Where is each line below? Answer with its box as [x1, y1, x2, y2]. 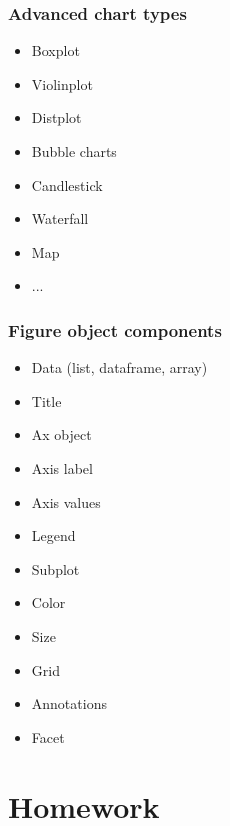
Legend [31, 525, 76, 546]
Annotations [31, 693, 107, 714]
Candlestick [31, 174, 103, 195]
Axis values [31, 491, 101, 512]
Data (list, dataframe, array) [31, 357, 208, 378]
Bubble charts [31, 141, 117, 161]
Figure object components [8, 317, 222, 342]
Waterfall [31, 208, 89, 229]
